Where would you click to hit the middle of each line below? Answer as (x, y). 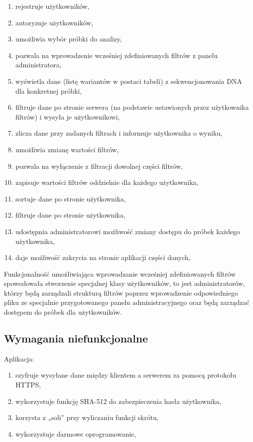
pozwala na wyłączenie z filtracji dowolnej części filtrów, (99, 166)
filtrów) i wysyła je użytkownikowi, (68, 116)
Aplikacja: (19, 358)
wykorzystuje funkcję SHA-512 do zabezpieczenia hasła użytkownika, (118, 401)
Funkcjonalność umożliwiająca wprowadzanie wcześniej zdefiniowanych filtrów (120, 273)
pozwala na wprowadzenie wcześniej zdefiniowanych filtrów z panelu (117, 55)
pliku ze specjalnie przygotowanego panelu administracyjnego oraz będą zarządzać (127, 302)
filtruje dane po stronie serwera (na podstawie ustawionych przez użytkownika (132, 107)
